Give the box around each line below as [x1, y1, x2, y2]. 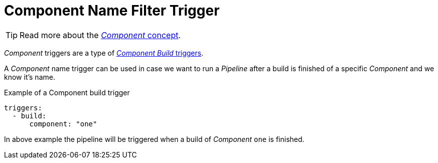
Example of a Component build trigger [4, 88, 130, 97]
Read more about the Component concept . [20, 30, 181, 40]
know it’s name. [4, 72, 55, 81]
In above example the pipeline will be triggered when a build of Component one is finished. [4, 134, 305, 143]
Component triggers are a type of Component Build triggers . [4, 48, 204, 57]
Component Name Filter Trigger [4, 2, 220, 19]
